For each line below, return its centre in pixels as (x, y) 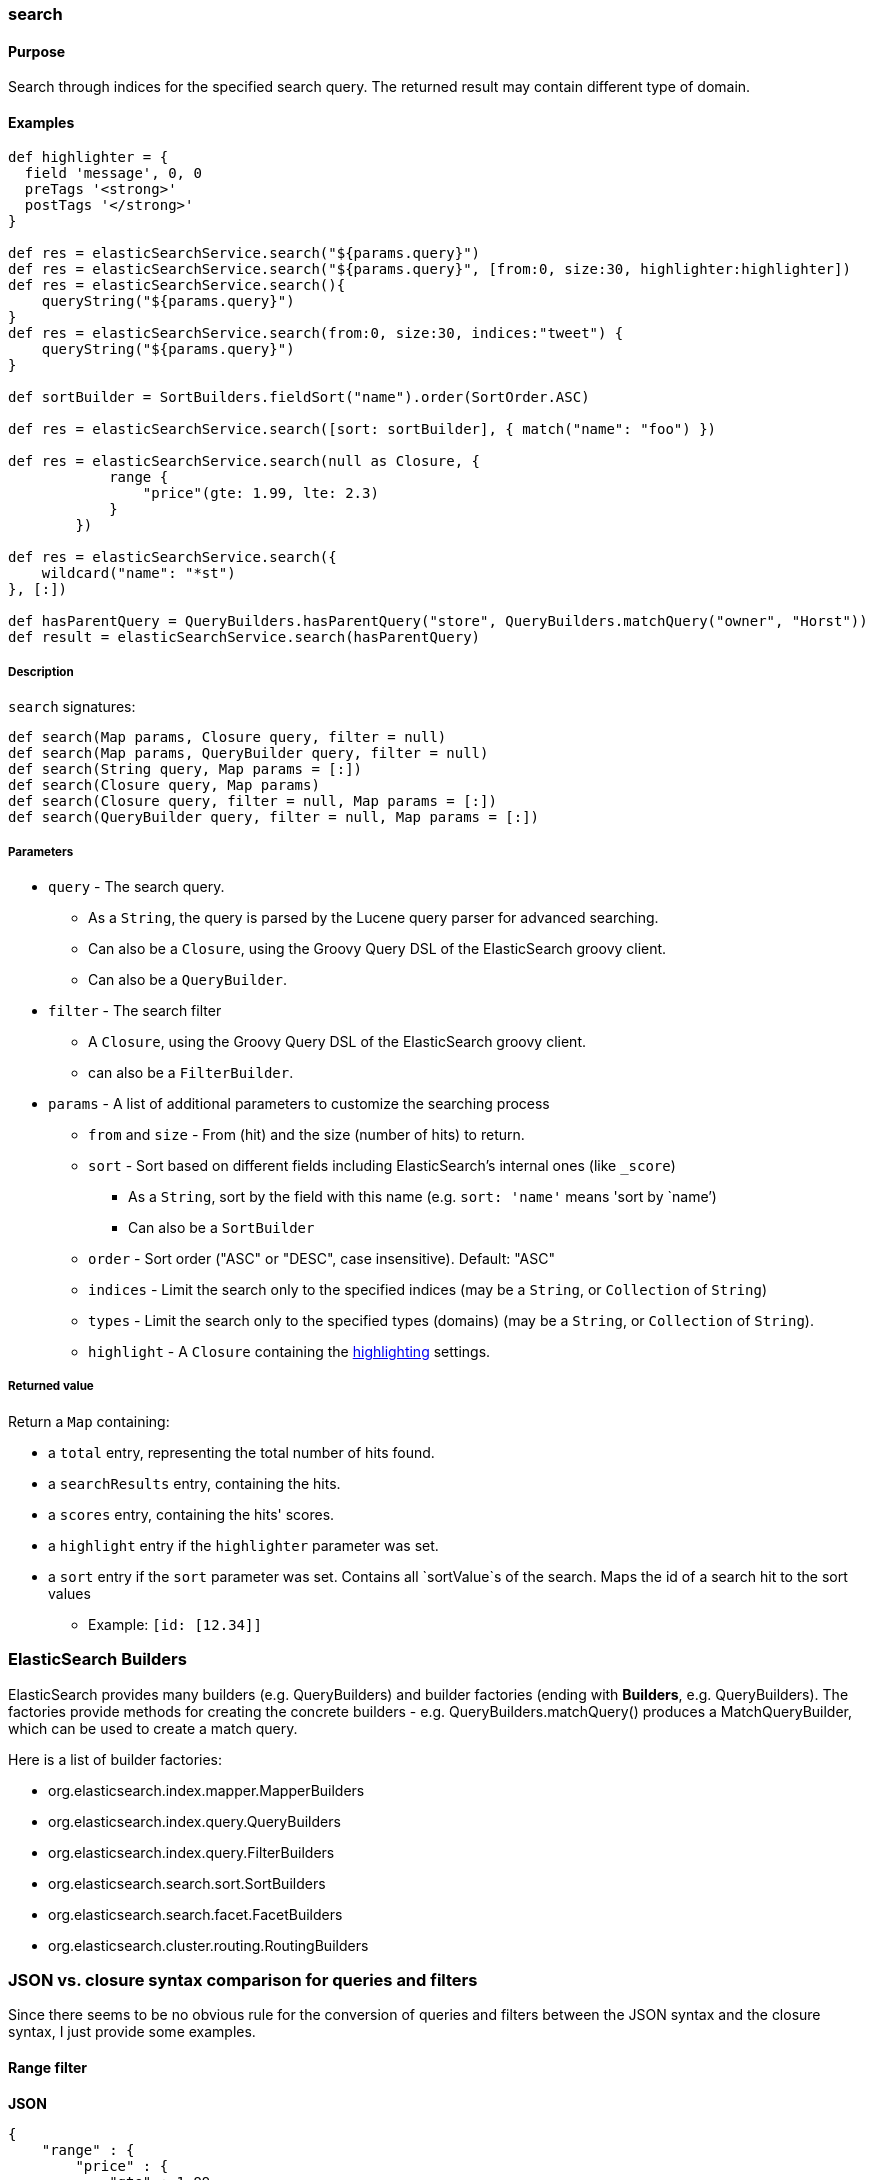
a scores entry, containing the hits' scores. (191, 1514)
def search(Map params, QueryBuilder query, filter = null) (248, 753)
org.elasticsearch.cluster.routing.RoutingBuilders (208, 1945)
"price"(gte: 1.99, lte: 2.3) (260, 493)
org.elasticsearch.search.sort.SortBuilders (187, 1883)
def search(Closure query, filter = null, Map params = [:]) (252, 801)
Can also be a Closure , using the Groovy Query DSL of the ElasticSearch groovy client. (377, 948)
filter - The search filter (135, 1010)
